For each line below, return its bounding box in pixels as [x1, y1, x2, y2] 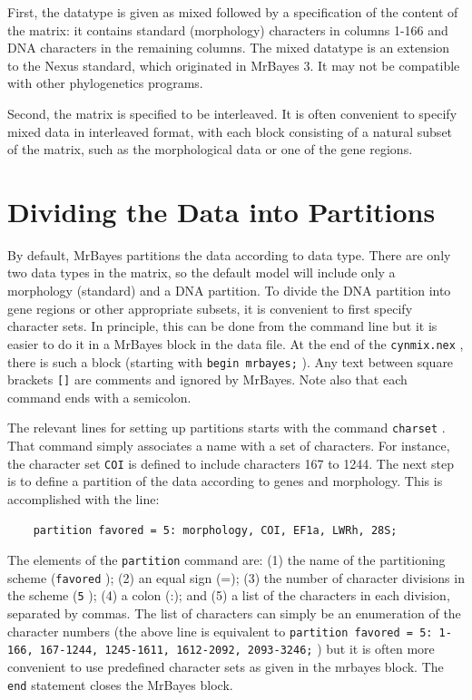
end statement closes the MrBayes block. [7, 675, 233, 694]
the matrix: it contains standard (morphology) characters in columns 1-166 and [7, 20, 448, 39]
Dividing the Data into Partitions [7, 192, 436, 229]
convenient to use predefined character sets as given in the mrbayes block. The [7, 656, 444, 676]
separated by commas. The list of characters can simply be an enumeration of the [7, 604, 461, 623]
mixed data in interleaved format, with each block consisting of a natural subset [7, 122, 453, 141]
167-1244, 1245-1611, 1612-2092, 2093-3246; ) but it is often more [39, 639, 435, 658]
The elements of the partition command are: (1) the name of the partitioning [7, 550, 446, 569]
